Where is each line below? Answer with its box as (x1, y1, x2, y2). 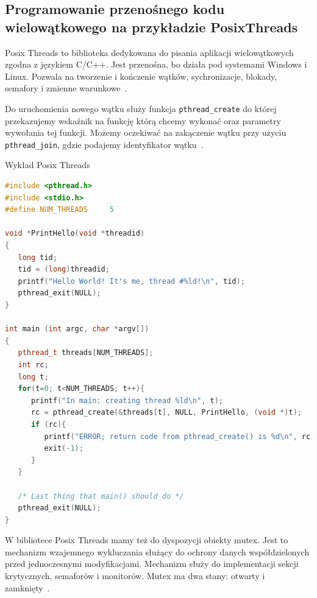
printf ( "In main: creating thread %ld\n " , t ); (30, 396, 224, 405)
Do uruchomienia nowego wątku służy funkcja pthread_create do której (5, 102, 277, 114)
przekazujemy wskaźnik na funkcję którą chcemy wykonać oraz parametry (5, 114, 281, 127)
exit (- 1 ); (44, 444, 84, 453)
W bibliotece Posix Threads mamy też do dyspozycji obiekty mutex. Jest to (5, 533, 288, 546)
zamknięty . (5, 581, 50, 594)
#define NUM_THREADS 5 (5, 205, 114, 214)
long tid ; (18, 253, 57, 262)
